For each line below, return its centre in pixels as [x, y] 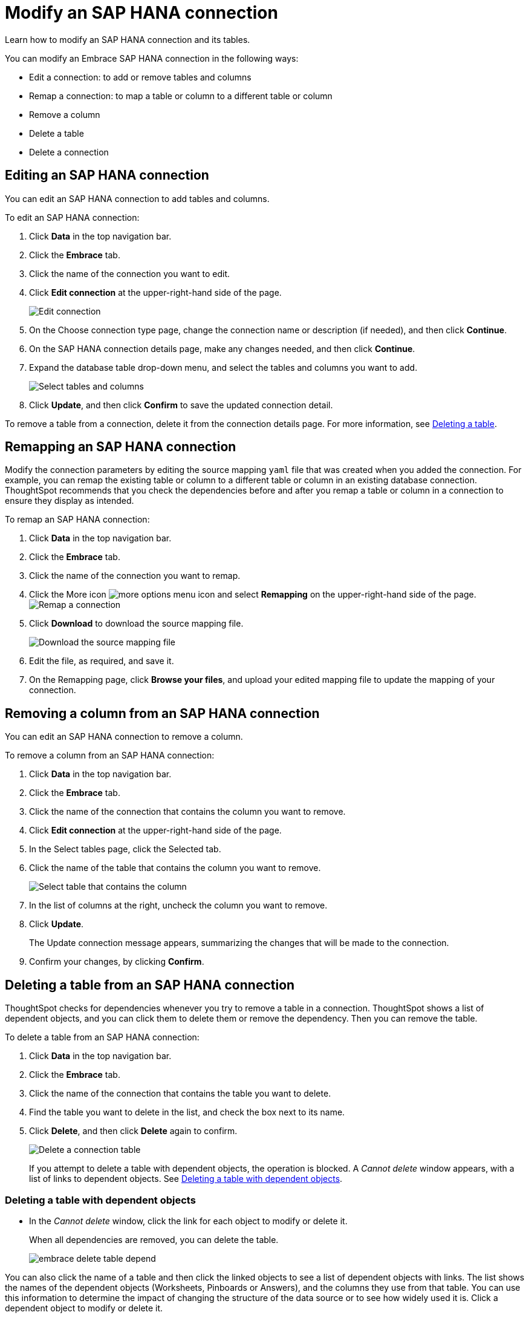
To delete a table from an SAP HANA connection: [102, 1037]
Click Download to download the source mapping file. [136, 624]
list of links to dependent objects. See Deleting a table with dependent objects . [186, 1179]
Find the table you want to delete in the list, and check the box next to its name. [187, 1112]
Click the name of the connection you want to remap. [135, 576]
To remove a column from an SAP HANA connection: [110, 755]
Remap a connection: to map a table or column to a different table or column [181, 96]
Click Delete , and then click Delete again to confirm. [133, 1131]
